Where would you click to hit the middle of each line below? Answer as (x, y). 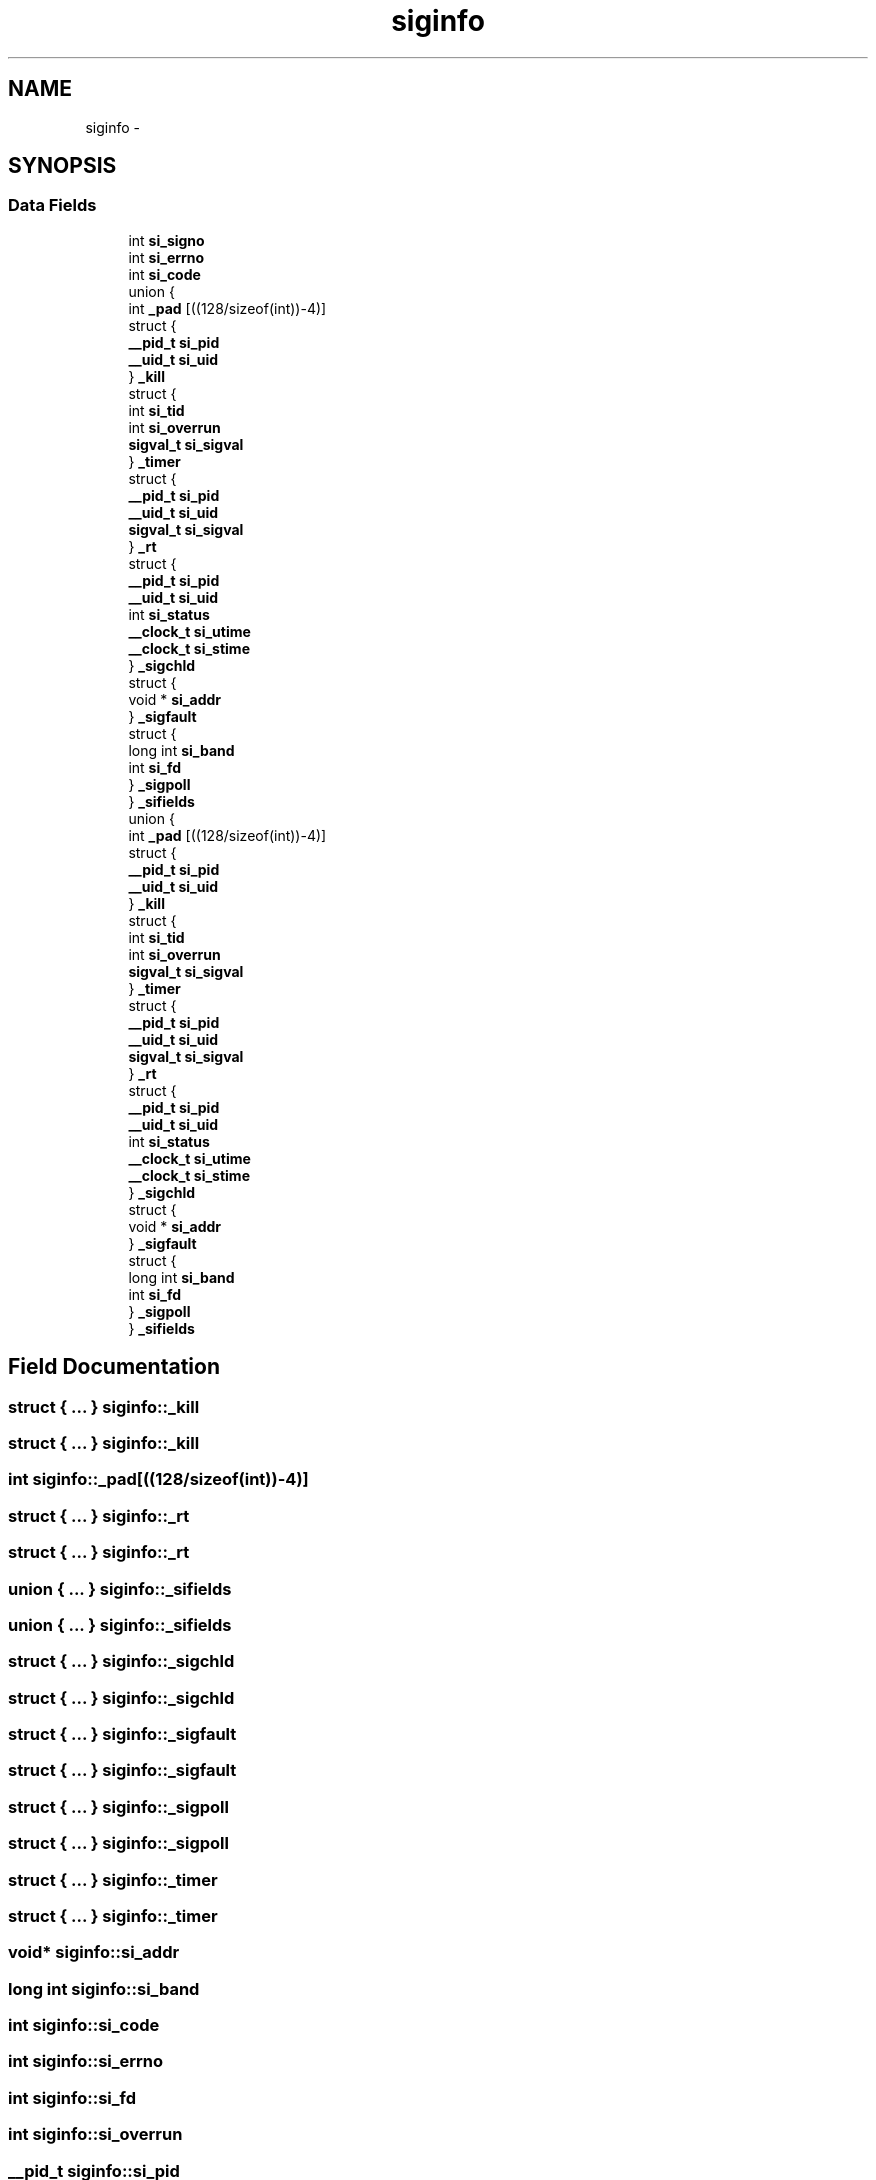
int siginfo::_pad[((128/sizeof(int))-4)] (158, 1479)
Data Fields (52, 205)
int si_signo (166, 240)
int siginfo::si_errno (86, 2061)
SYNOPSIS (62, 166)
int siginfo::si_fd (72, 2097)
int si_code (164, 274)
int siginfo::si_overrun (95, 2134)
